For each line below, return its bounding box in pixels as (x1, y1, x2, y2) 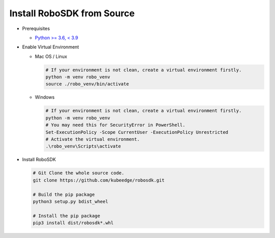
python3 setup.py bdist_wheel (33, 198, 108, 204)
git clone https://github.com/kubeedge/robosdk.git (33, 177, 165, 183)
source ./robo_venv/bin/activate (45, 81, 129, 87)
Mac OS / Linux (35, 53, 67, 59)
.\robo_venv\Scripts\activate (45, 143, 121, 150)
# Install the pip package (33, 213, 100, 219)
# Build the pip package (33, 191, 95, 197)
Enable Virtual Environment (22, 44, 79, 50)
